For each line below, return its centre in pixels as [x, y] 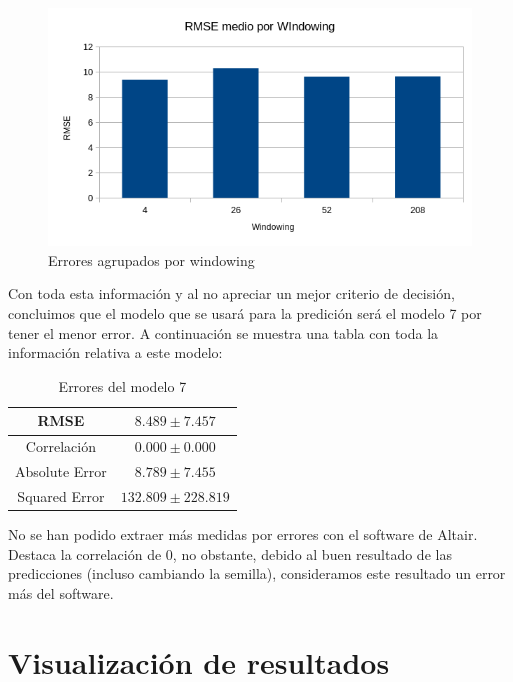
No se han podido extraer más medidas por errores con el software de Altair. [243, 534]
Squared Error [61, 495]
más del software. [61, 592]
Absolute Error [61, 471]
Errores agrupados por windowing [151, 259]
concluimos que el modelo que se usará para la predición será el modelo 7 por [245, 313]
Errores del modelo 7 [122, 385]
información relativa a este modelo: [115, 352]
